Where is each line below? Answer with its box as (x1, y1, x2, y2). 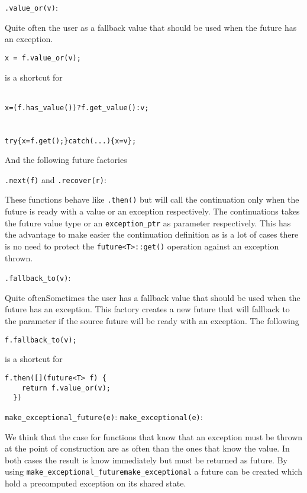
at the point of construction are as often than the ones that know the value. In (5, 442, 290, 454)
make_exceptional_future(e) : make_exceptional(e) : (5, 410, 203, 422)
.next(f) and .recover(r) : (5, 173, 106, 185)
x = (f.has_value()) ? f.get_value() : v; (5, 103, 149, 112)
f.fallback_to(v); (5, 335, 77, 344)
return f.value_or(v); (21, 383, 111, 392)
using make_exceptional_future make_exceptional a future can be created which (5, 465, 302, 478)
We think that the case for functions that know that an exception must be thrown (5, 430, 303, 443)
